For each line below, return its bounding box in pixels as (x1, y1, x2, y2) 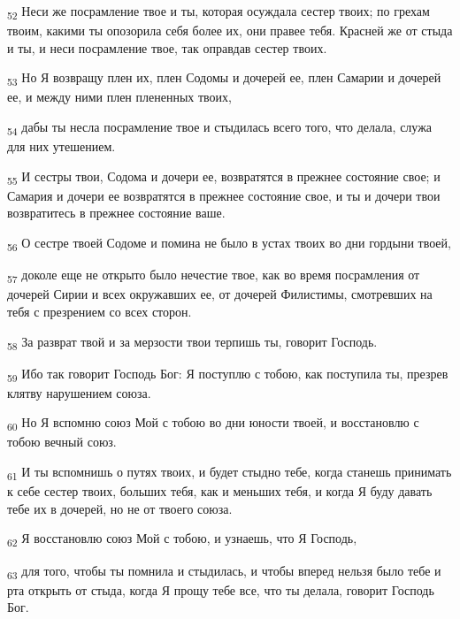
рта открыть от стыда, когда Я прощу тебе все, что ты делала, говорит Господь (7, 580, 434, 599)
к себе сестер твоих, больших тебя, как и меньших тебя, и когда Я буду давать (7, 482, 433, 501)
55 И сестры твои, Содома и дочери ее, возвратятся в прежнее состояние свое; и (7, 166, 441, 187)
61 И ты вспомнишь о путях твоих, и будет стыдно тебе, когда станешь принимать (7, 462, 452, 483)
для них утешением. (7, 137, 116, 156)
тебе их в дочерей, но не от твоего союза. (7, 499, 233, 517)
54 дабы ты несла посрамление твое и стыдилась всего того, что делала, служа (7, 118, 433, 138)
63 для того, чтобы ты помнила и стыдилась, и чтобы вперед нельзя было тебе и (7, 561, 441, 582)
